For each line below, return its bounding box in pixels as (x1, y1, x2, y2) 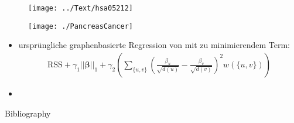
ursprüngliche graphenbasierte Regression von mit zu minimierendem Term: (18, 39, 290, 51)
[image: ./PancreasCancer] (28, 22, 133, 30)
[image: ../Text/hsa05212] (28, 4, 133, 12)
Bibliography (5, 107, 51, 119)
